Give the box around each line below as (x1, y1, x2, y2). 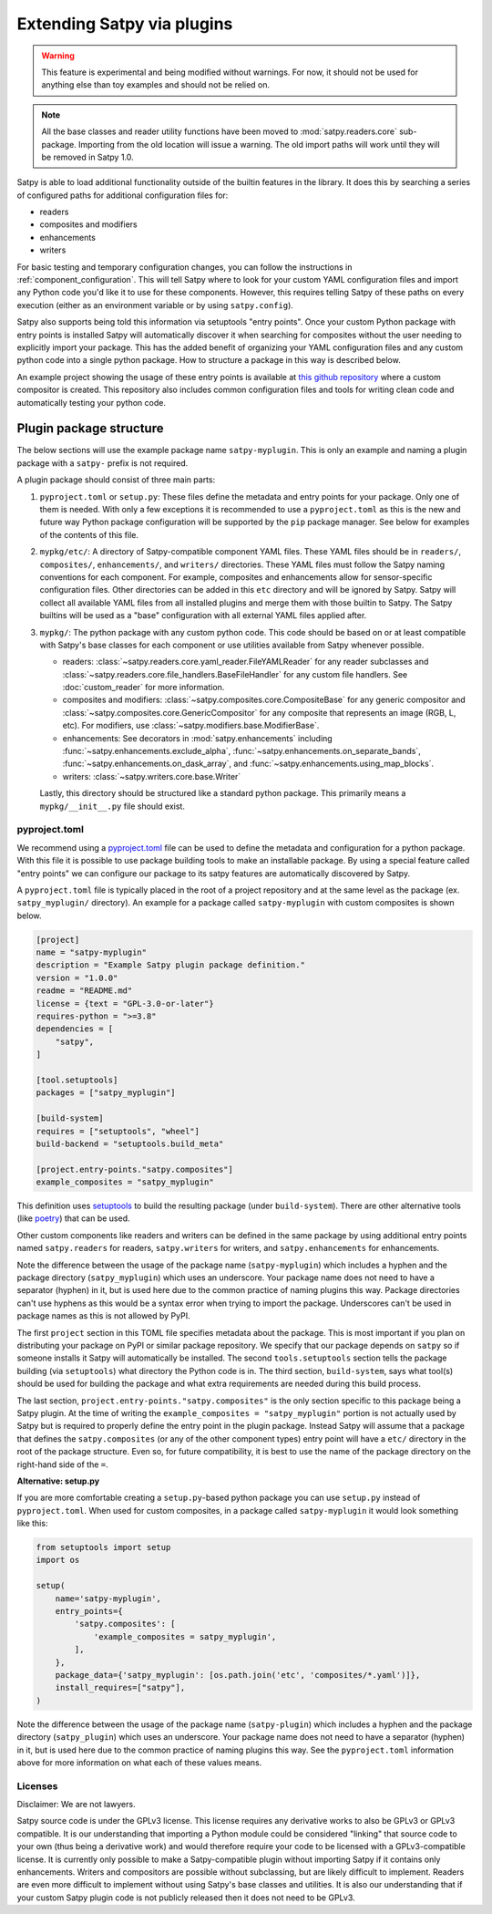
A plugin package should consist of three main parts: (16, 474, 216, 485)
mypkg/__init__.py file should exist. (39, 801, 186, 812)
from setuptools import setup (36, 1542, 171, 1553)
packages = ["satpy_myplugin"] (36, 1088, 177, 1098)
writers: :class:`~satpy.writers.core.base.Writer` (62, 771, 241, 781)
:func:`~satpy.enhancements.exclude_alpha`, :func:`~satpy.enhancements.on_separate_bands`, (62, 746, 421, 757)
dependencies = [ (36, 1024, 114, 1034)
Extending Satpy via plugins (16, 14, 233, 34)
